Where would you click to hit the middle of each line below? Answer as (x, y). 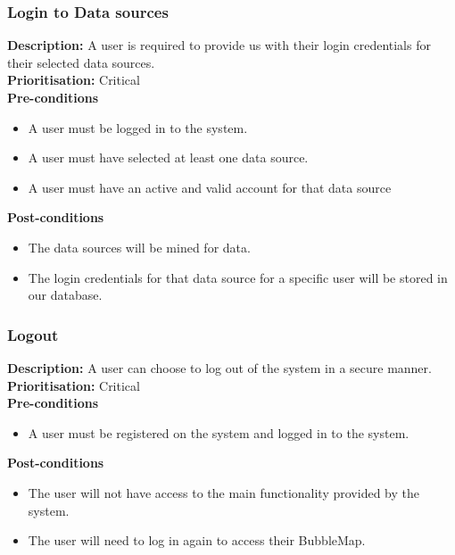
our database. (65, 295)
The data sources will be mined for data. (139, 247)
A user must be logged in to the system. (138, 127)
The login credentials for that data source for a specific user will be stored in (238, 277)
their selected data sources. (81, 62)
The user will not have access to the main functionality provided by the (223, 492)
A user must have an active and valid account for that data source (210, 187)
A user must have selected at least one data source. (168, 157)
